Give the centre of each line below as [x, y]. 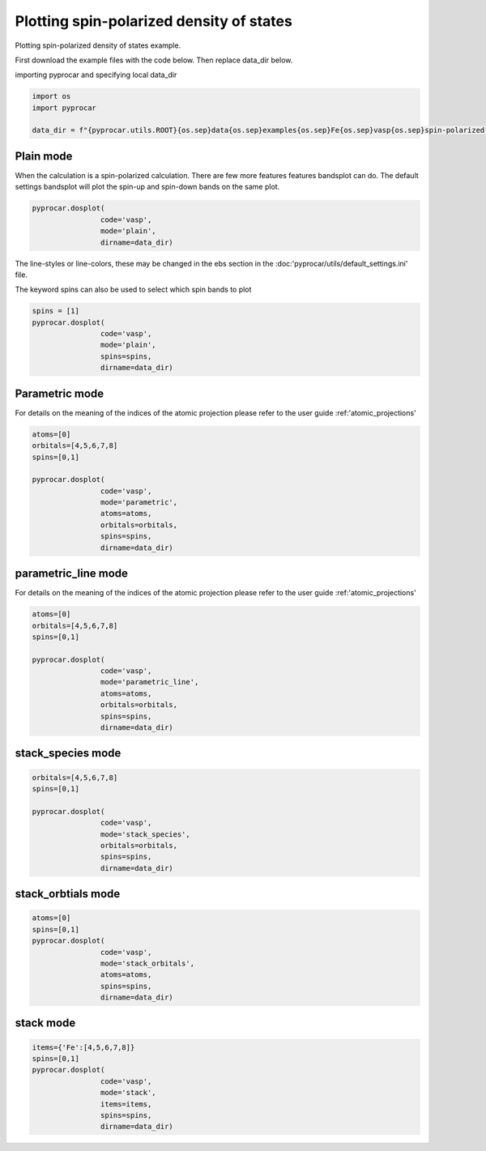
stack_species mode [68, 753]
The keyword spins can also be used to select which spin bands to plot [133, 290]
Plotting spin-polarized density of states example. [98, 45]
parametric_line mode [72, 574]
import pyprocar [64, 108]
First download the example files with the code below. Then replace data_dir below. [154, 60]
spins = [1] [56, 311]
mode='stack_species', [145, 834]
